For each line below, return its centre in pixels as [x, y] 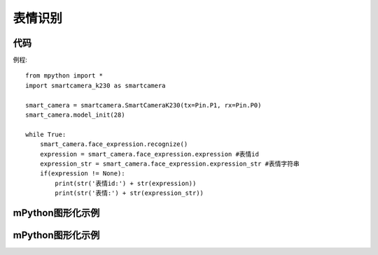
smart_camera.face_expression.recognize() [114, 144]
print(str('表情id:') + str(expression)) [126, 183]
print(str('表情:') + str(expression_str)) [129, 193]
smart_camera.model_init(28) [75, 115]
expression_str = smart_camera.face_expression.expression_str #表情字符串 [170, 163]
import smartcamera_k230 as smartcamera [96, 85]
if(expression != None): [82, 174]
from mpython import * [64, 76]
